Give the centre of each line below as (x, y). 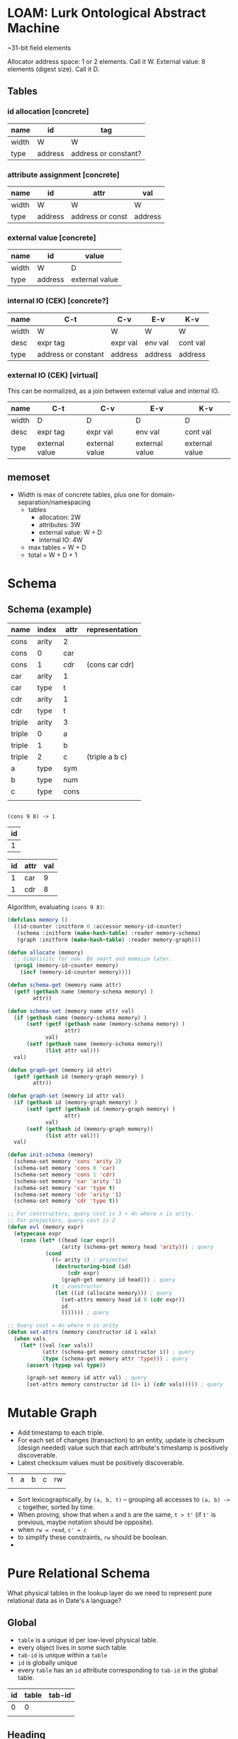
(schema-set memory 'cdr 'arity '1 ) (68, 1194)
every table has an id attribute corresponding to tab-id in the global (118, 1670)
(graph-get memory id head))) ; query (118, 1280)
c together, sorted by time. (56, 1507)
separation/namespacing (54, 502)
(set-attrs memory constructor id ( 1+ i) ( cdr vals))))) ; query (124, 1384)
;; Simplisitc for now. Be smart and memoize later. (93, 959)
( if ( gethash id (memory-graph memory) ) (76, 1103)
